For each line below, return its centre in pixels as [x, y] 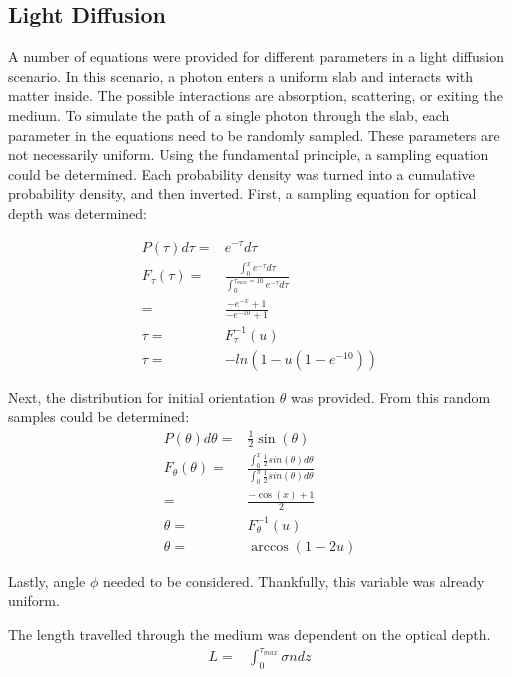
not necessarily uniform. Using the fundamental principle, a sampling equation [248, 154]
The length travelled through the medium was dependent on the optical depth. [249, 634]
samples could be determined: [99, 416]
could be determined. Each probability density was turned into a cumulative [241, 173]
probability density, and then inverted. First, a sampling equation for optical [242, 193]
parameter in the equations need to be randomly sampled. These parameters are [254, 134]
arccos [270, 546]
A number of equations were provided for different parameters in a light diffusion [256, 56]
